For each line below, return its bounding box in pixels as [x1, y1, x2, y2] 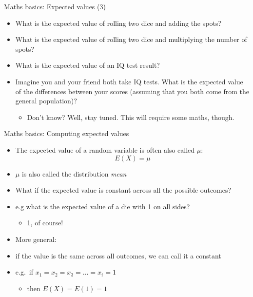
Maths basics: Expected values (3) [4, 1, 106, 11]
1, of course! [27, 218, 63, 228]
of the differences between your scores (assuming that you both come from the [15, 86, 250, 96]
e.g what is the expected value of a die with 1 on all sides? [15, 201, 190, 211]
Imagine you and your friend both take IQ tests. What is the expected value [15, 76, 243, 86]
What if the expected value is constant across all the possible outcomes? [15, 185, 232, 195]
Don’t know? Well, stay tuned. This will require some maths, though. [27, 112, 234, 122]
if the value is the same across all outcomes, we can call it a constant [15, 250, 221, 260]
